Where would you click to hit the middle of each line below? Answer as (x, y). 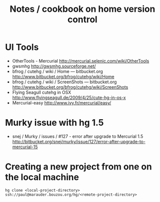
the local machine (42, 177)
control (82, 19)
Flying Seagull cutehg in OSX (41, 92)
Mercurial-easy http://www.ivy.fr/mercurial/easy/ (62, 102)
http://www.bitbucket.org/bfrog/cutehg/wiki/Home (63, 76)
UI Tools (22, 47)
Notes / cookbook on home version (82, 9)
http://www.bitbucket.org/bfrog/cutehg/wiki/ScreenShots (70, 87)
